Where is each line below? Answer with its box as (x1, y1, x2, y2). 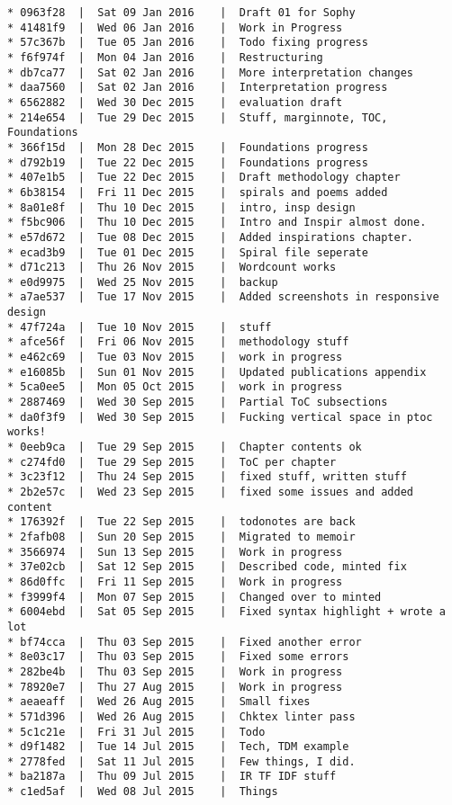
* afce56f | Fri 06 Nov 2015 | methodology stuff (7, 335, 349, 349)
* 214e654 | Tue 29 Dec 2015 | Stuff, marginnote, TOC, (7, 111, 388, 124)
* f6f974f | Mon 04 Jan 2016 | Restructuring (7, 50, 323, 64)
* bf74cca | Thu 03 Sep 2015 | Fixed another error (7, 635, 362, 648)
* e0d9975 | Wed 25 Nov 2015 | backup (7, 275, 278, 289)
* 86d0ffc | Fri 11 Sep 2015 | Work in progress (7, 575, 343, 588)
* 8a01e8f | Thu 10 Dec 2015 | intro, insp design (7, 201, 356, 214)
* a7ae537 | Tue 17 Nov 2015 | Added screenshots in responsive (7, 291, 439, 304)
